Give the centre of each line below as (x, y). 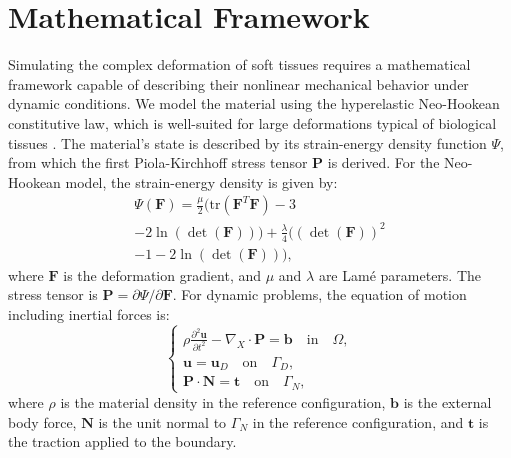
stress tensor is (53, 294)
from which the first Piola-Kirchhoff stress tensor (158, 162)
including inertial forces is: (89, 313)
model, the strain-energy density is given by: (201, 181)
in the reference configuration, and (358, 421)
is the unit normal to (162, 421)
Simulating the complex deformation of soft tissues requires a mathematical (239, 64)
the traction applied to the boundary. (122, 441)
